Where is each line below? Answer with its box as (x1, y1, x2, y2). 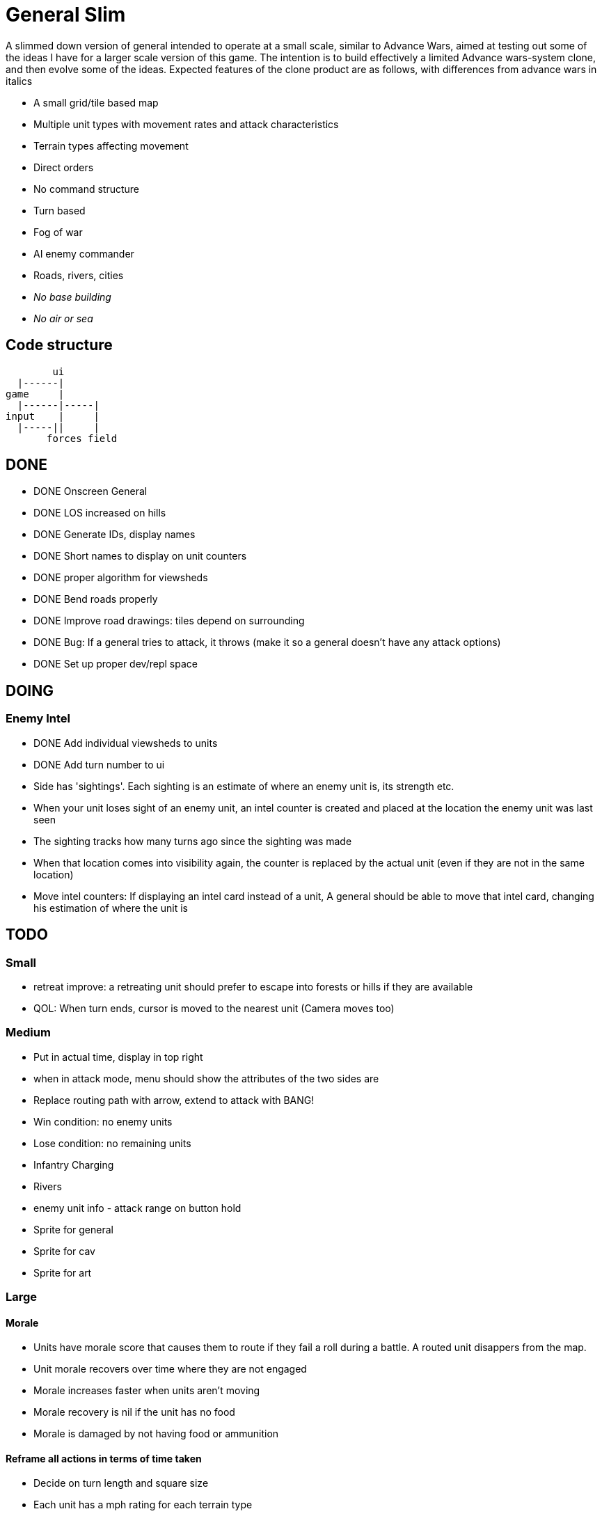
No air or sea (33, 312, 93, 324)
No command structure (33, 182, 140, 195)
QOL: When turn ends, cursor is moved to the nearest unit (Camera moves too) (33, 1002, 395, 1014)
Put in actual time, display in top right (33, 1050, 203, 1063)
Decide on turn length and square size (33, 1477, 209, 1490)
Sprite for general (33, 1223, 113, 1235)
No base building (33, 290, 111, 303)
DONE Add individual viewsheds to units (33, 736, 218, 749)
